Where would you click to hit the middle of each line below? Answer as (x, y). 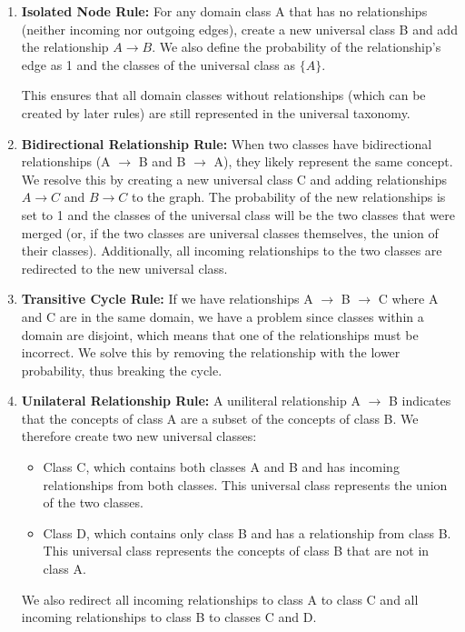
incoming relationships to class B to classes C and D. (169, 617)
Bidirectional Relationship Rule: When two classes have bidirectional (227, 143)
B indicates (420, 401)
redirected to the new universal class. (124, 268)
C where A (408, 299)
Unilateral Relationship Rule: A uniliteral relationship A (191, 401)
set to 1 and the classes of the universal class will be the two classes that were (238, 214)
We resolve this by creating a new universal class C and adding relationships (234, 179)
